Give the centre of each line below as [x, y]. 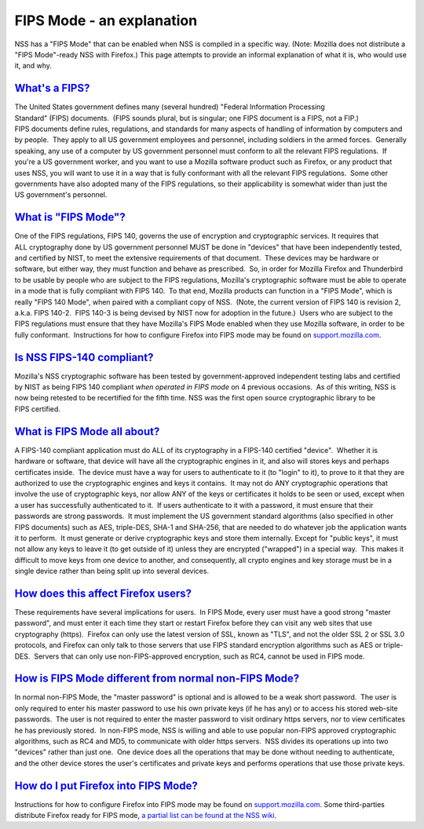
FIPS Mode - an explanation [106, 20]
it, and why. [33, 66]
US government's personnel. [61, 195]
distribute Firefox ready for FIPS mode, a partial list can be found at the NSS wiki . [146, 816]
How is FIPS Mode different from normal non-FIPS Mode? [157, 679]
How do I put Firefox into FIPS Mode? [106, 785]
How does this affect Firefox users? [103, 593]
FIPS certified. [37, 409]
